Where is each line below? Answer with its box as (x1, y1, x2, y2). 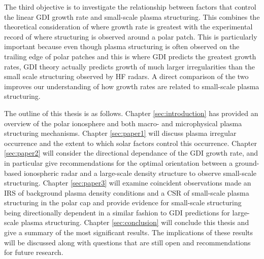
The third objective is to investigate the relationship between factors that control (4, 2, 256, 12)
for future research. (4, 247, 63, 257)
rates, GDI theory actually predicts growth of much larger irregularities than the (4, 61, 255, 71)
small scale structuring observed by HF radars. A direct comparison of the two (4, 71, 249, 82)
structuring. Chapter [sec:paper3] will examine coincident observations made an (4, 177, 251, 188)
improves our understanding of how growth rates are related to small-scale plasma (4, 81, 259, 91)
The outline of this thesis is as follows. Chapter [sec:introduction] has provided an (4, 107, 258, 118)
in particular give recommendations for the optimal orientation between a (4, 157, 233, 168)
